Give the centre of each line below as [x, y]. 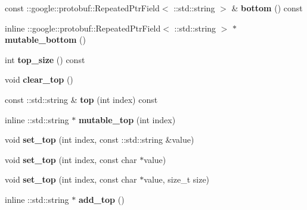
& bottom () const [267, 8]
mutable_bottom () [45, 40]
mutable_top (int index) [127, 119]
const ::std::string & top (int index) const [81, 99]
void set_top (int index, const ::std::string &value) [100, 140]
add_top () [101, 199]
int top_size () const [45, 59]
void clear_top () [39, 79]
